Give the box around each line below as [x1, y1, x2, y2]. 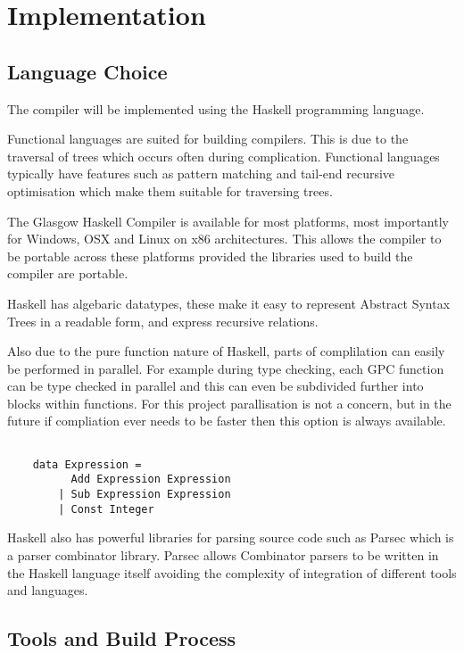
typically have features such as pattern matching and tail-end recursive [7, 164, 395, 183]
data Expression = [32, 458, 142, 471]
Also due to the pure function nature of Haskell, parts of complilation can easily [7, 342, 445, 360]
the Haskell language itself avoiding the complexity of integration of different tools [7, 563, 457, 582]
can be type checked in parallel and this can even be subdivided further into [7, 376, 424, 395]
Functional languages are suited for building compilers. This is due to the [7, 129, 409, 148]
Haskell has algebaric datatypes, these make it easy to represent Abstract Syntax [7, 293, 451, 312]
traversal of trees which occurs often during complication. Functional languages [7, 146, 440, 165]
